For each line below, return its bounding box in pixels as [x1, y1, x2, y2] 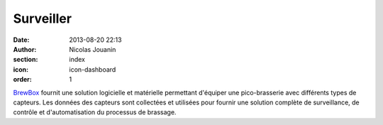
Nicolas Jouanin [69, 45, 116, 53]
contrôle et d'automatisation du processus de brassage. [13, 108, 177, 116]
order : [13, 75, 32, 84]
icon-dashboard [69, 65, 116, 74]
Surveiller [13, 11, 72, 26]
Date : [13, 36, 30, 44]
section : [13, 55, 38, 64]
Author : [13, 45, 37, 53]
